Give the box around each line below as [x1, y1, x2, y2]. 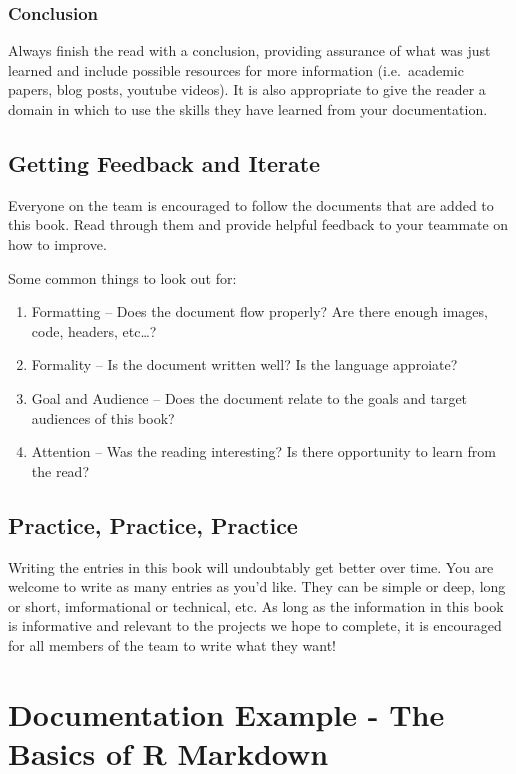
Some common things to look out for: [8, 267, 237, 288]
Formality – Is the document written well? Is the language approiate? [31, 354, 458, 375]
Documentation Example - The [8, 693, 445, 734]
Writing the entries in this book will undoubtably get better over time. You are [8, 556, 494, 577]
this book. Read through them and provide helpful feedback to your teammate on [8, 214, 509, 235]
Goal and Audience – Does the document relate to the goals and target [31, 387, 468, 408]
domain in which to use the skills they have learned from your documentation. [8, 99, 488, 119]
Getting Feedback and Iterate [8, 147, 321, 178]
